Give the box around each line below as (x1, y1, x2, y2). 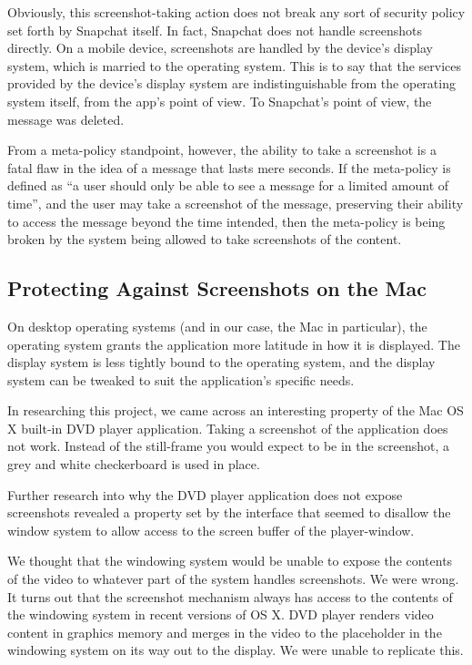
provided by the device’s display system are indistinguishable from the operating (7, 74, 456, 93)
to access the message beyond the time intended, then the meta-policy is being (7, 211, 446, 230)
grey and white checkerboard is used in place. (7, 455, 260, 474)
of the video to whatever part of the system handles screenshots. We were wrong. (7, 569, 459, 588)
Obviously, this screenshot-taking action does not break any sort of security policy (7, 3, 466, 21)
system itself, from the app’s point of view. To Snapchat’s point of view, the (7, 91, 432, 110)
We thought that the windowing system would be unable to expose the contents (7, 551, 453, 570)
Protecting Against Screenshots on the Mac (7, 274, 427, 302)
